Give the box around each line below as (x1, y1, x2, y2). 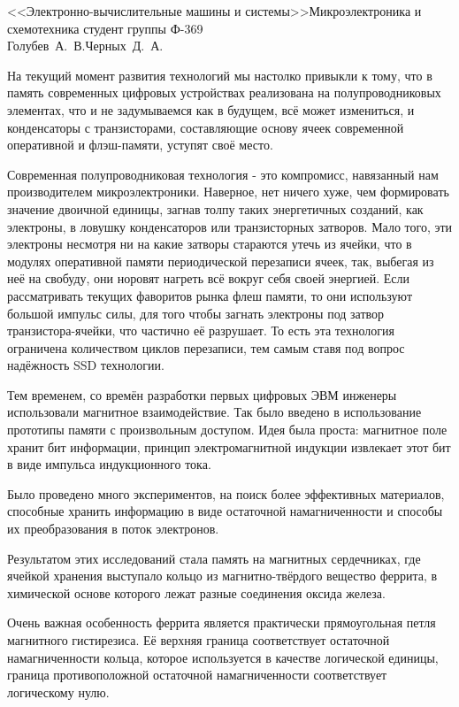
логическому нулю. (7, 682, 110, 701)
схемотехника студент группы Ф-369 (7, 19, 203, 37)
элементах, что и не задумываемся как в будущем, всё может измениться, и (7, 100, 415, 119)
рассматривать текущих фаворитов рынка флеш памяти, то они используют (7, 286, 413, 304)
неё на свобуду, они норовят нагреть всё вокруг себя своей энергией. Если (7, 269, 410, 288)
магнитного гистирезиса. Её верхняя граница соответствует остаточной (7, 631, 390, 649)
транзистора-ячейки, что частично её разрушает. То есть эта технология (7, 321, 394, 340)
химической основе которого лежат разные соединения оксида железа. (7, 583, 386, 602)
